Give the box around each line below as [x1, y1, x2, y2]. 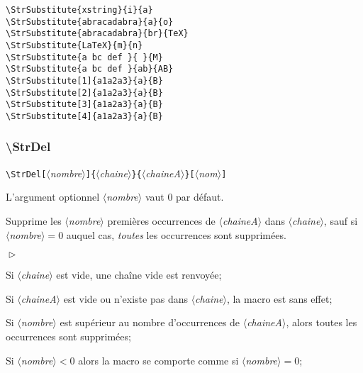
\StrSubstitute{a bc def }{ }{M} [6, 52, 163, 62]
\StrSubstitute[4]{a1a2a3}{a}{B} [6, 111, 163, 121]
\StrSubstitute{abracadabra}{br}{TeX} [6, 28, 189, 39]
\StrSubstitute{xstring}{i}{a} [6, 5, 153, 15]
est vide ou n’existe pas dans [63, 291, 188, 306]
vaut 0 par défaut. [145, 189, 224, 204]
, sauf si [323, 213, 358, 228]
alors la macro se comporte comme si [78, 352, 239, 367]
